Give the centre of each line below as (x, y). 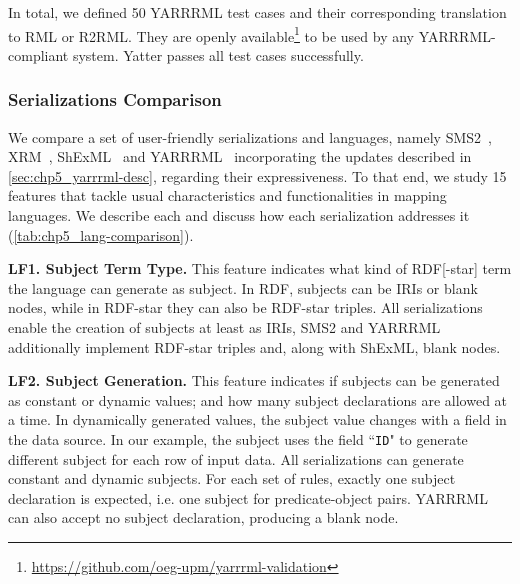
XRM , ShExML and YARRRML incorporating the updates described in (240, 156)
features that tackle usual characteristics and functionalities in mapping (227, 195)
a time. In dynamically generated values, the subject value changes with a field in (257, 419)
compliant (38, 54)
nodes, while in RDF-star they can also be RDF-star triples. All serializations (245, 307)
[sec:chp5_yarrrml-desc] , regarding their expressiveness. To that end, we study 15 (257, 175)
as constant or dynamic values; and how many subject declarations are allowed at (258, 399)
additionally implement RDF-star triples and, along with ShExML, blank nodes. (254, 346)
